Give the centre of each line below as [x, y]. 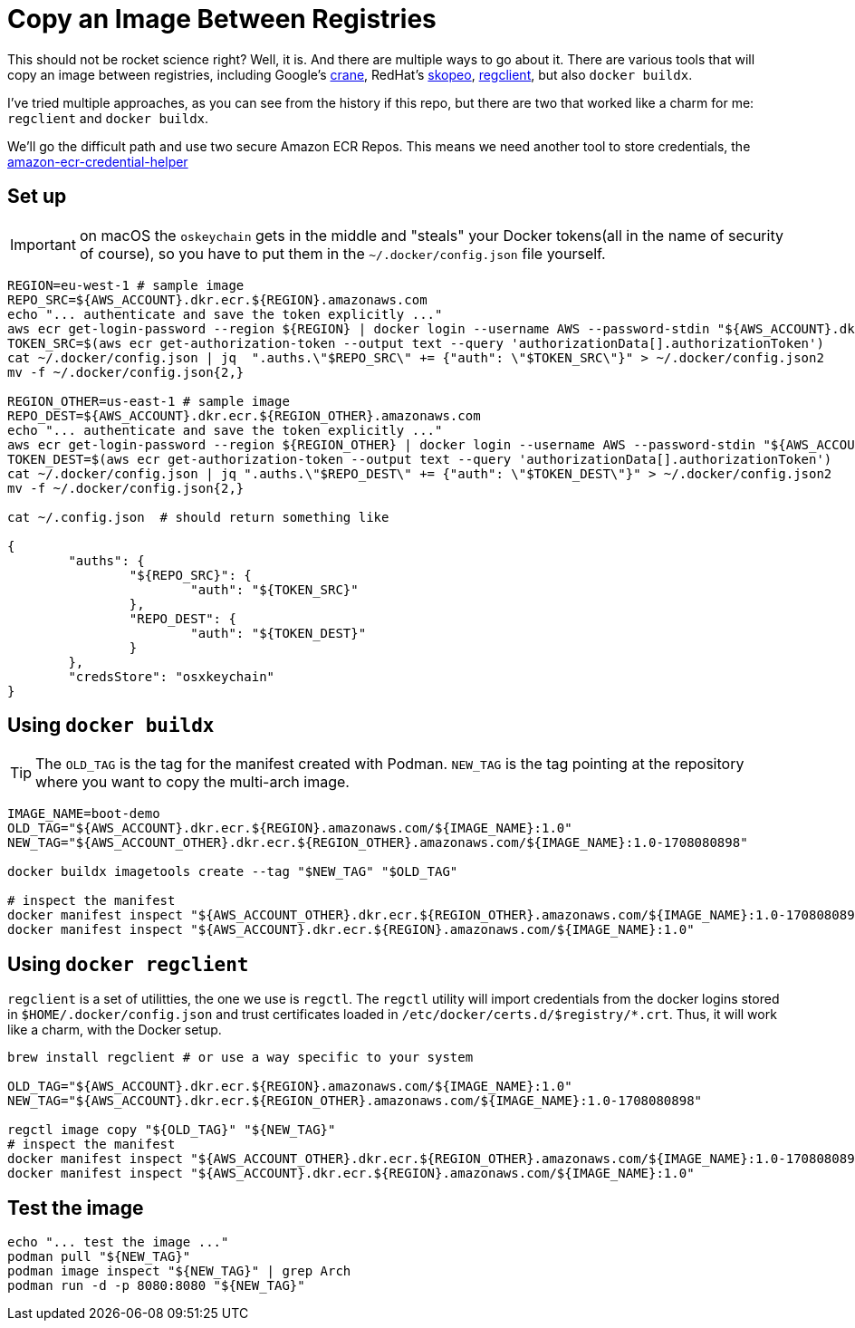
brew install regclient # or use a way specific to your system [240, 1058]
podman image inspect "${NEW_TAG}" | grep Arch [179, 1271]
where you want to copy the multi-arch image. [192, 782]
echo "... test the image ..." [118, 1242]
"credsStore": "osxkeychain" [172, 676]
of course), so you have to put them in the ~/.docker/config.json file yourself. [342, 253]
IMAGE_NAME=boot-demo [84, 814]
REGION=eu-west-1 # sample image [126, 285]
